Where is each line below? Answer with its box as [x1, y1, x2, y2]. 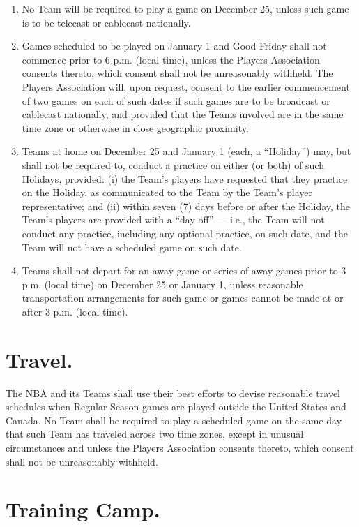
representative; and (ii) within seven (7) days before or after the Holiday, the [22, 198, 351, 213]
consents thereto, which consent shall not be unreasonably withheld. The [22, 66, 333, 80]
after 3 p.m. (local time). [22, 304, 128, 318]
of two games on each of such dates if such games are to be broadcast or [22, 93, 330, 107]
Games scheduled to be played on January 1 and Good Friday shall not [22, 38, 327, 53]
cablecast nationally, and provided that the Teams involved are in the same [22, 107, 344, 121]
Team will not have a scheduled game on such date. [22, 239, 242, 254]
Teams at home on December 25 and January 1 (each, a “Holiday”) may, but [22, 144, 351, 158]
